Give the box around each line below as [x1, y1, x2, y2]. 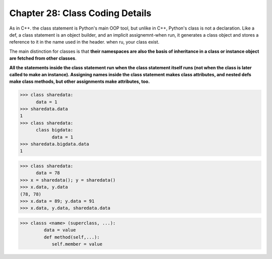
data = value [43, 227, 76, 233]
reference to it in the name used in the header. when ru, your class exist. [9, 39, 160, 45]
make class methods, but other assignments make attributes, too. [9, 78, 150, 85]
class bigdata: [36, 127, 74, 133]
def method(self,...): [43, 234, 100, 240]
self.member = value [51, 241, 103, 247]
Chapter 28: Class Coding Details [9, 8, 152, 19]
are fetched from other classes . [9, 55, 77, 61]
